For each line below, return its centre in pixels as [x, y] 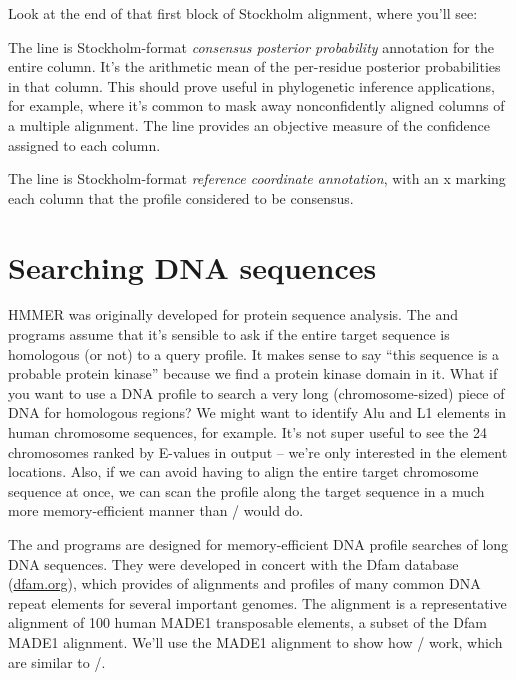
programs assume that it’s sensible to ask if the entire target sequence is [229, 334]
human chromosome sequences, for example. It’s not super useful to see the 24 [247, 432]
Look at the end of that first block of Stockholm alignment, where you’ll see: [243, 13]
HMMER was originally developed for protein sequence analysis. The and [233, 314]
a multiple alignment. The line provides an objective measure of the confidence [249, 124]
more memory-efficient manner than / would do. [156, 510]
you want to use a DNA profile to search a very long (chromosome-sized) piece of [256, 392]
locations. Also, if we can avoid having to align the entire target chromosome [243, 471]
